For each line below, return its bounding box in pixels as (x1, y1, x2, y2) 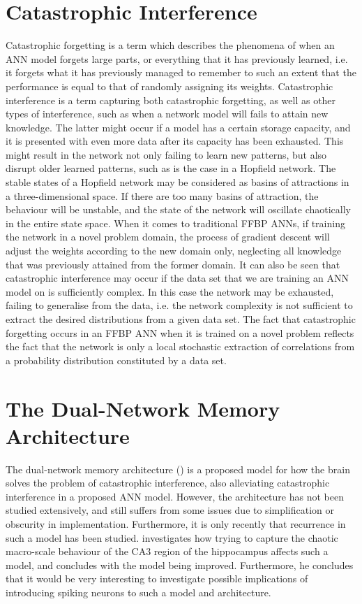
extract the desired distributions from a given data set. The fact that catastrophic (6, 312, 356, 326)
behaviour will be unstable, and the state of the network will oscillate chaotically (6, 202, 351, 217)
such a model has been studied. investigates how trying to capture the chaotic (6, 530, 338, 545)
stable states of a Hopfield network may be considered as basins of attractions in (6, 175, 349, 189)
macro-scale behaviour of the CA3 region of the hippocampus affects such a (6, 544, 329, 559)
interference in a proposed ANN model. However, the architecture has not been (6, 489, 344, 503)
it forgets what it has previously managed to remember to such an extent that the (6, 65, 356, 80)
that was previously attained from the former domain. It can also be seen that (6, 257, 340, 271)
